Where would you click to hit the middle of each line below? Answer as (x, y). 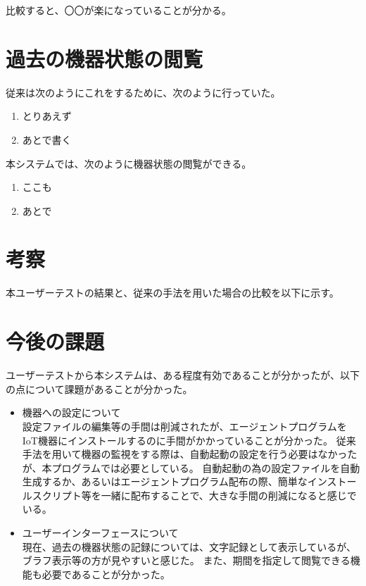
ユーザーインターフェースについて (100, 533)
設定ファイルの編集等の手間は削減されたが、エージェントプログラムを (184, 426)
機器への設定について (71, 412)
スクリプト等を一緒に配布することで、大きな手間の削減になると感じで (194, 495)
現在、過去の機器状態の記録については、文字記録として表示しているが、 (189, 546)
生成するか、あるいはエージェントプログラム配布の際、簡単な (165, 481)
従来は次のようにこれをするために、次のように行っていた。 (143, 92)
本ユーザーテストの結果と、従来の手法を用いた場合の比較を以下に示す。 (172, 293)
